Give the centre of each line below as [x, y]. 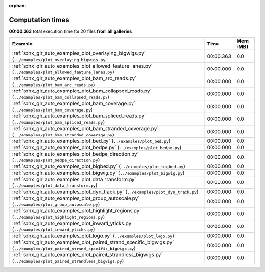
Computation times [39, 20]
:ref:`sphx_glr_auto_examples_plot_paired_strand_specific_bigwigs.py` [93, 242]
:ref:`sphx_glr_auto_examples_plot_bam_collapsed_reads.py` [82, 91]
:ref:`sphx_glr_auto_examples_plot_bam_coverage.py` [74, 104]
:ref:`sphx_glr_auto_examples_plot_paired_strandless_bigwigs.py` [87, 255]
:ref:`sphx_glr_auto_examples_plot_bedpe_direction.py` [76, 154]
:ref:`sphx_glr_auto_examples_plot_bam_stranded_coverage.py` [85, 129]
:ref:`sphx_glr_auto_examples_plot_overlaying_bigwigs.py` [79, 53]
